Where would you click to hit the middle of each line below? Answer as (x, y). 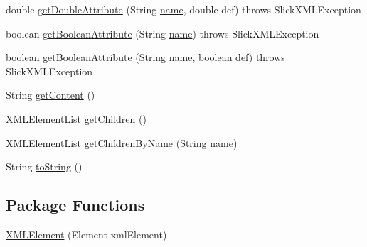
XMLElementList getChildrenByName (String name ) (122, 142)
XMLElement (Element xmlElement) (86, 234)
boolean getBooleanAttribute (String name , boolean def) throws (145, 57)
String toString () (44, 166)
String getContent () (50, 95)
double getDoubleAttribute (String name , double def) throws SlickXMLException (183, 9)
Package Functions (75, 205)
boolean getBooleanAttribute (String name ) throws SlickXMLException (163, 33)
